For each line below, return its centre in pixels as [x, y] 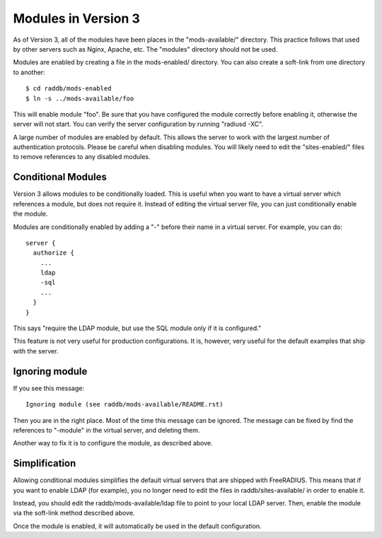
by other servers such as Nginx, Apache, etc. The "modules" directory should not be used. [145, 49]
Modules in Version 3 [77, 18]
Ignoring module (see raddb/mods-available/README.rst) [125, 404]
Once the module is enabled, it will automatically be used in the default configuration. [137, 526]
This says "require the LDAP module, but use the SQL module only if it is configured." [137, 328]
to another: [29, 72]
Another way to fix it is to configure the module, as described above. [113, 443]
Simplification [45, 463]
